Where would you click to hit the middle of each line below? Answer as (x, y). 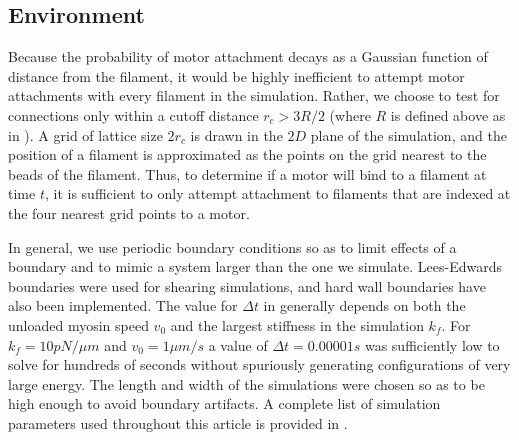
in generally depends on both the (364, 305)
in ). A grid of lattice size (85, 134)
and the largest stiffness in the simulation (297, 324)
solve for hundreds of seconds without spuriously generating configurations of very (259, 364)
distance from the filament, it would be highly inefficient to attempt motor (236, 75)
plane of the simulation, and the (408, 134)
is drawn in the (236, 134)
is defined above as (448, 114)
